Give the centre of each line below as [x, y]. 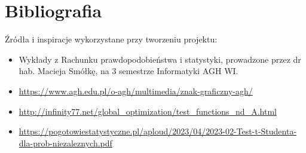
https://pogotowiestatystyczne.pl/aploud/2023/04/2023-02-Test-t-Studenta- [158, 131]
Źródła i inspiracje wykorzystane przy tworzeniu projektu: [111, 39]
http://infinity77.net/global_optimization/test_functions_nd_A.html [148, 111]
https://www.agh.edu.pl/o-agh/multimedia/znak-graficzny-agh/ [136, 91]
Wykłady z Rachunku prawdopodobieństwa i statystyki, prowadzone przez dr [160, 59]
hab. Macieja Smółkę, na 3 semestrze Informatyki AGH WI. [128, 71]
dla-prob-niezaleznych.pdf [65, 143]
